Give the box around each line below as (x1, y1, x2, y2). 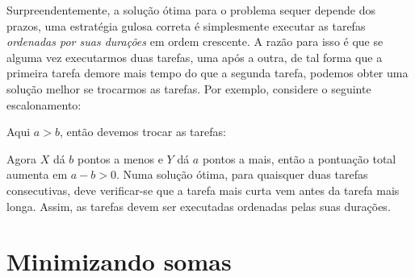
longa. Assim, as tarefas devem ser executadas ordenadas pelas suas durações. (6, 197, 391, 214)
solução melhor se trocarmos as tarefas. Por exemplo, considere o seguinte (6, 80, 371, 97)
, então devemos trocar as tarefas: (59, 123, 226, 140)
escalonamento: (6, 96, 82, 113)
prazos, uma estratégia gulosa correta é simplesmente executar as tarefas (6, 17, 366, 34)
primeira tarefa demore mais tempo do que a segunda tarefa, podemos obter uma (6, 64, 409, 81)
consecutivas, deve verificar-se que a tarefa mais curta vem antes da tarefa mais (6, 181, 400, 198)
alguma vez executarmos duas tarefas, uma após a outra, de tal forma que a (6, 48, 383, 65)
